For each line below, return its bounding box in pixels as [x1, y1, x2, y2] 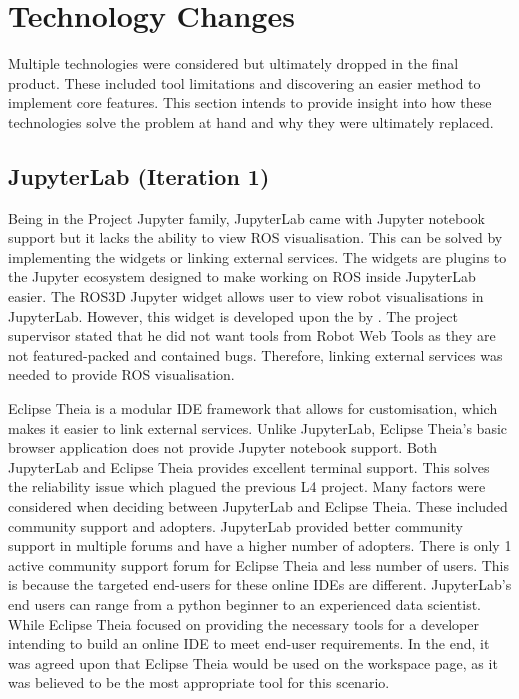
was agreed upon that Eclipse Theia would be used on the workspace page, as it [8, 652, 498, 673]
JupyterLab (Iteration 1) [8, 160, 270, 191]
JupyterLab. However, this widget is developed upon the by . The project [8, 305, 458, 326]
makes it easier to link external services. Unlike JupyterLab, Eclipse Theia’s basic [8, 417, 508, 438]
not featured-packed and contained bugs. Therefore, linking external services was [8, 344, 503, 365]
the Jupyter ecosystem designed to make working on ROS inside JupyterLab [8, 266, 476, 287]
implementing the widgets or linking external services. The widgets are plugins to [8, 246, 507, 267]
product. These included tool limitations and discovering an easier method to [8, 72, 481, 93]
